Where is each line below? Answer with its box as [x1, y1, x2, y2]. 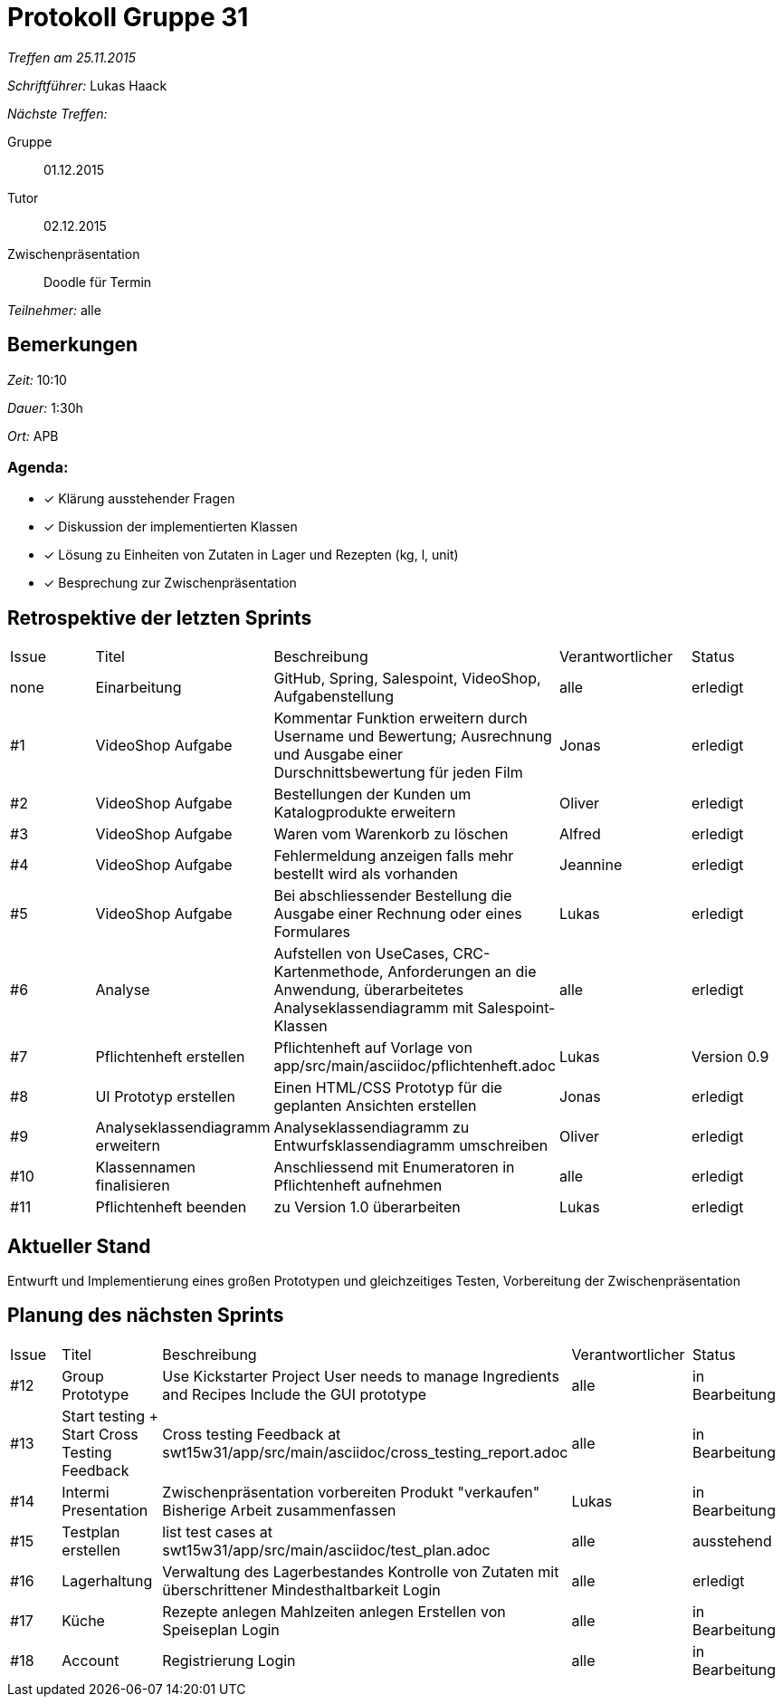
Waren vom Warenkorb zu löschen [273, 825, 509, 844]
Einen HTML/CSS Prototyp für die [273, 1078, 502, 1097]
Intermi [62, 1482, 110, 1501]
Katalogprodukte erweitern [273, 803, 456, 822]
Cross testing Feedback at [162, 1424, 341, 1443]
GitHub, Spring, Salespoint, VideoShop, [273, 669, 541, 688]
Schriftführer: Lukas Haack [7, 77, 167, 93]
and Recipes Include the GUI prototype [162, 1384, 427, 1403]
